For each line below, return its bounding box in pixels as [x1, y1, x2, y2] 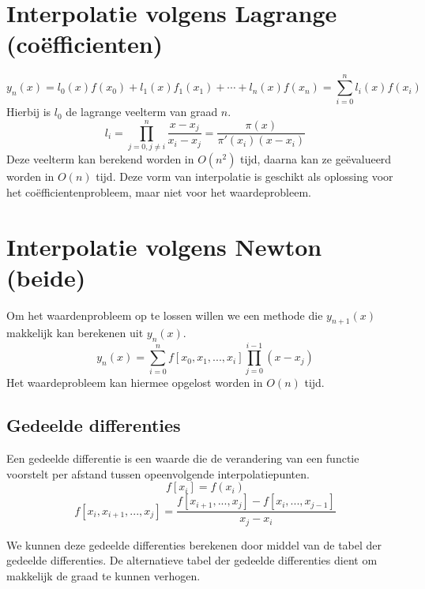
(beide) [6, 261, 86, 293]
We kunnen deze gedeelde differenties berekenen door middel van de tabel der [6, 536, 382, 553]
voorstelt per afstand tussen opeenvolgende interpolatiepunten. [6, 465, 310, 482]
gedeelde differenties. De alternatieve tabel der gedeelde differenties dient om [6, 552, 378, 568]
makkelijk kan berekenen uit [6, 325, 144, 341]
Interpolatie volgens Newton [6, 230, 322, 262]
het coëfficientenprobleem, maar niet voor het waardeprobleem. [6, 183, 311, 200]
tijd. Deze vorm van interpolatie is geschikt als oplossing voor [96, 168, 393, 185]
